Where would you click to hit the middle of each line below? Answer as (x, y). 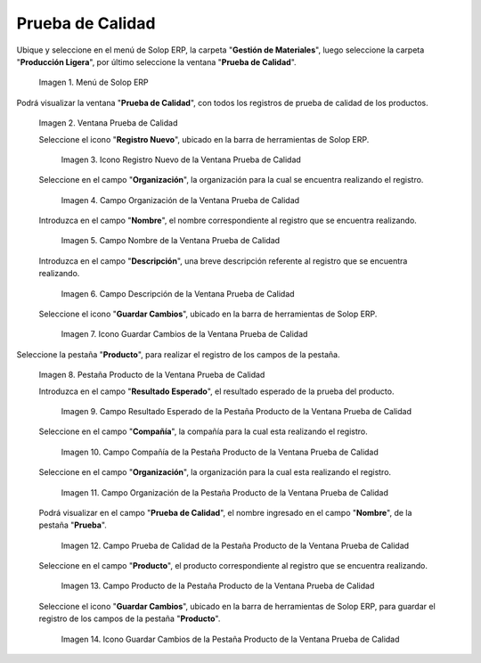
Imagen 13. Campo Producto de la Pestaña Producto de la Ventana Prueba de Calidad (218, 586)
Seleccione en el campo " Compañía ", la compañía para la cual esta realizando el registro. (204, 431)
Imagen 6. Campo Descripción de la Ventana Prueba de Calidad (178, 293)
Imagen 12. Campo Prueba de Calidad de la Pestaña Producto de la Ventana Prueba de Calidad (235, 545)
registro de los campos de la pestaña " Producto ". (130, 618)
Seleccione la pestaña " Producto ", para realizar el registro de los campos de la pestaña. (178, 354)
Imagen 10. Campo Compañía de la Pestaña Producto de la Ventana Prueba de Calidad (220, 452)
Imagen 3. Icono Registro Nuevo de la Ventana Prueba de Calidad (181, 160)
